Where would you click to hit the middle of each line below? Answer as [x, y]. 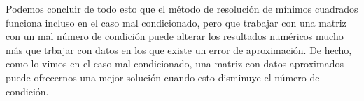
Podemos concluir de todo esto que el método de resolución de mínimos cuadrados [182, 8]
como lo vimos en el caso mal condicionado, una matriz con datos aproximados [175, 63]
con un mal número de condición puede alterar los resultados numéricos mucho [175, 36]
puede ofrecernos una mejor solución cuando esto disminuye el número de [163, 77]
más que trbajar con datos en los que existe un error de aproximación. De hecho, [179, 49]
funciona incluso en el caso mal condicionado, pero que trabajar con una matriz [176, 22]
